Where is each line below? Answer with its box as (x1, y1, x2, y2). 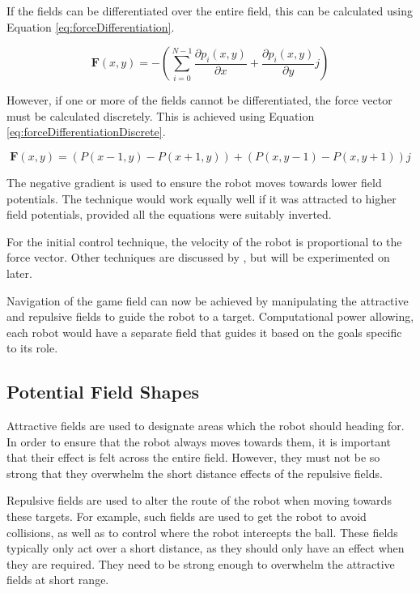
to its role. (6, 339, 58, 356)
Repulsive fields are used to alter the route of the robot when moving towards (6, 492, 392, 509)
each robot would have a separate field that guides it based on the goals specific (6, 323, 402, 340)
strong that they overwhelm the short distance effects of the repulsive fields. (6, 464, 383, 481)
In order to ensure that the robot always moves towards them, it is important (6, 433, 392, 450)
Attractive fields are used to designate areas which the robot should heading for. (6, 417, 405, 434)
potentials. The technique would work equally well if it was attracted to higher (6, 190, 397, 207)
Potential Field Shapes (6, 379, 200, 404)
